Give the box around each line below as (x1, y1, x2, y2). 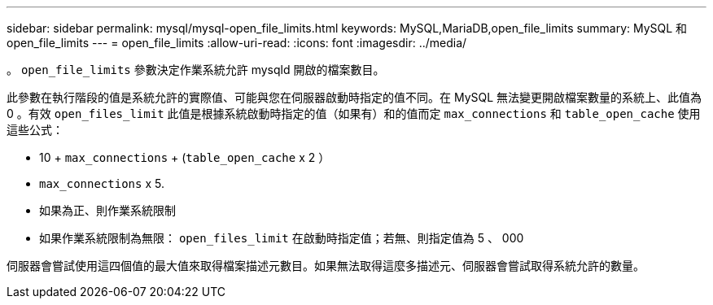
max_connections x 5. (39, 176, 164, 190)
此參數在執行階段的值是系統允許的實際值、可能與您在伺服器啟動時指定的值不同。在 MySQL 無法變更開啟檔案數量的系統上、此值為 (7, 90, 702, 104)
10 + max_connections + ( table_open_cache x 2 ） (39, 150, 330, 164)
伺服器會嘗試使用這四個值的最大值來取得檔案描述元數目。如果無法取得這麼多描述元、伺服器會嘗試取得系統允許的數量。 (7, 259, 645, 272)
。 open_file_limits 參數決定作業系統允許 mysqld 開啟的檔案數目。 (7, 63, 385, 76)
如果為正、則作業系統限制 (39, 203, 176, 217)
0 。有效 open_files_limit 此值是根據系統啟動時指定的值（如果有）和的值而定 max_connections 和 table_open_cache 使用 (7, 107, 701, 120)
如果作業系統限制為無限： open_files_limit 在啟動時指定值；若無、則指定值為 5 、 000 (39, 231, 524, 245)
